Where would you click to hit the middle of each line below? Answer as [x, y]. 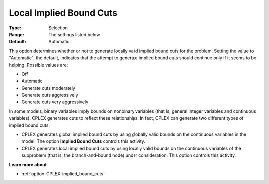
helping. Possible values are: [39, 65]
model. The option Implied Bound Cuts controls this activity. [83, 141]
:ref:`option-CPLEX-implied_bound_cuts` [63, 173]
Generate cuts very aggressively [55, 102]
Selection [58, 28]
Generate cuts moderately [49, 88]
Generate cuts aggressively [50, 95]
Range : [17, 34]
